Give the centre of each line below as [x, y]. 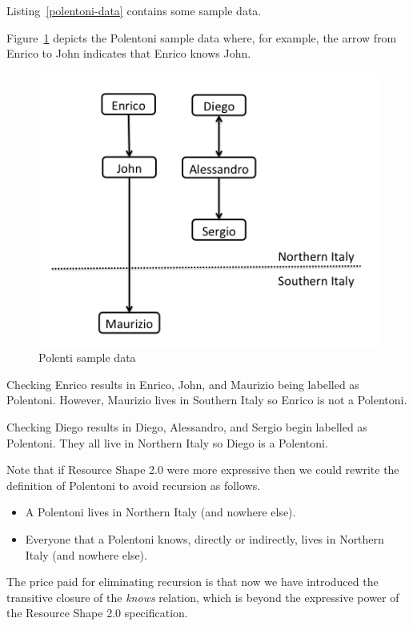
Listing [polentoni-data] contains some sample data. [134, 10]
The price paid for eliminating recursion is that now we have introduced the [192, 582]
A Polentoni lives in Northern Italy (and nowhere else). [160, 512]
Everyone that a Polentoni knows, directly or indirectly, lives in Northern [204, 538]
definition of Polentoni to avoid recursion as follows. [134, 485]
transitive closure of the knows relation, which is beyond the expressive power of [203, 597]
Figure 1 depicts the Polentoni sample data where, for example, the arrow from [202, 37]
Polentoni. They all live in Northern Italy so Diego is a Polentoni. [167, 442]
